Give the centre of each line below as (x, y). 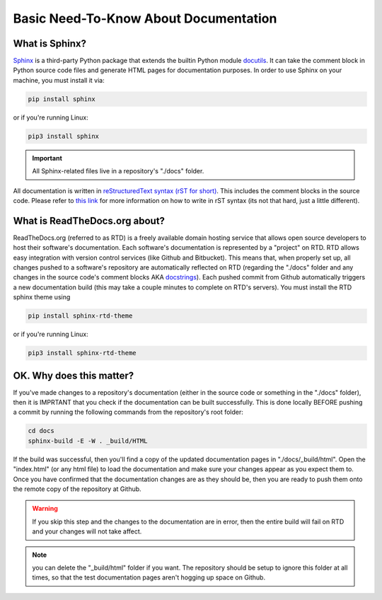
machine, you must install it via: (59, 80)
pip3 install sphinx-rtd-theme (82, 353)
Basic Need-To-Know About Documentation (145, 18)
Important (47, 158)
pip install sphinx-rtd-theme (80, 316)
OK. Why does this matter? (74, 375)
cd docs (41, 431)
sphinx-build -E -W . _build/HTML (88, 441)
